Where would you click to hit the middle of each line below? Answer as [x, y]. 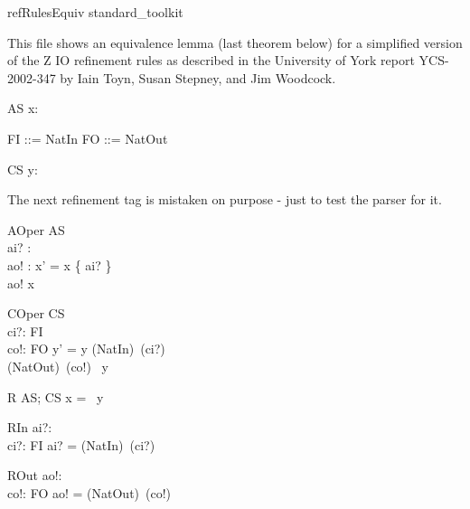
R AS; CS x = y [56, 396]
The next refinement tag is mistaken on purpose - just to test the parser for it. [225, 199]
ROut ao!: [35, 475]
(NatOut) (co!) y [58, 366]
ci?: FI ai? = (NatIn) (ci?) [81, 444]
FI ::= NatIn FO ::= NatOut [88, 138]
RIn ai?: [30, 427]
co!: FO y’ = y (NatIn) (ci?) [86, 349]
